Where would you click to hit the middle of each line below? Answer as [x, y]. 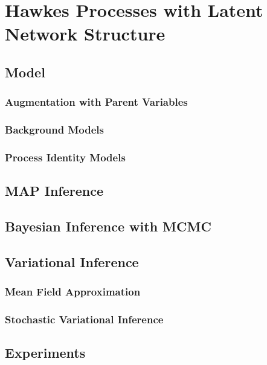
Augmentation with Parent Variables [96, 102]
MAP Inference [54, 191]
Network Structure [85, 34]
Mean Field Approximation [73, 292]
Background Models [55, 130]
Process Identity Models [65, 157]
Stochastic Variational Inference [84, 319]
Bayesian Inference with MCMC [108, 226]
